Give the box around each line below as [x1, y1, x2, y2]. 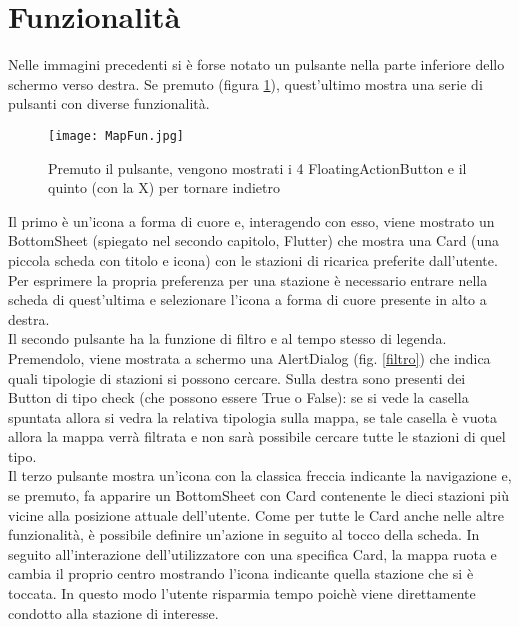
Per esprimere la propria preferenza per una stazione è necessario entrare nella [8, 269, 488, 290]
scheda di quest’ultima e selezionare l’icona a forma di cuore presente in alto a [8, 289, 487, 310]
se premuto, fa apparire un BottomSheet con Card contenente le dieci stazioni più [8, 485, 509, 506]
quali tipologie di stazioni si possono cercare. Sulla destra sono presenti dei [8, 367, 466, 388]
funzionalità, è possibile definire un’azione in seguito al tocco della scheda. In [8, 524, 480, 545]
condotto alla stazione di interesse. [8, 602, 219, 623]
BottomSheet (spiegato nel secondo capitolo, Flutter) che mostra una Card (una [8, 230, 500, 251]
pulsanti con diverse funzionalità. [8, 93, 210, 114]
